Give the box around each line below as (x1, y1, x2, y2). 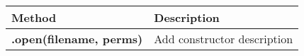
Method (11, 9, 57, 26)
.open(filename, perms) (11, 30, 143, 47)
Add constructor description (154, 30, 293, 47)
